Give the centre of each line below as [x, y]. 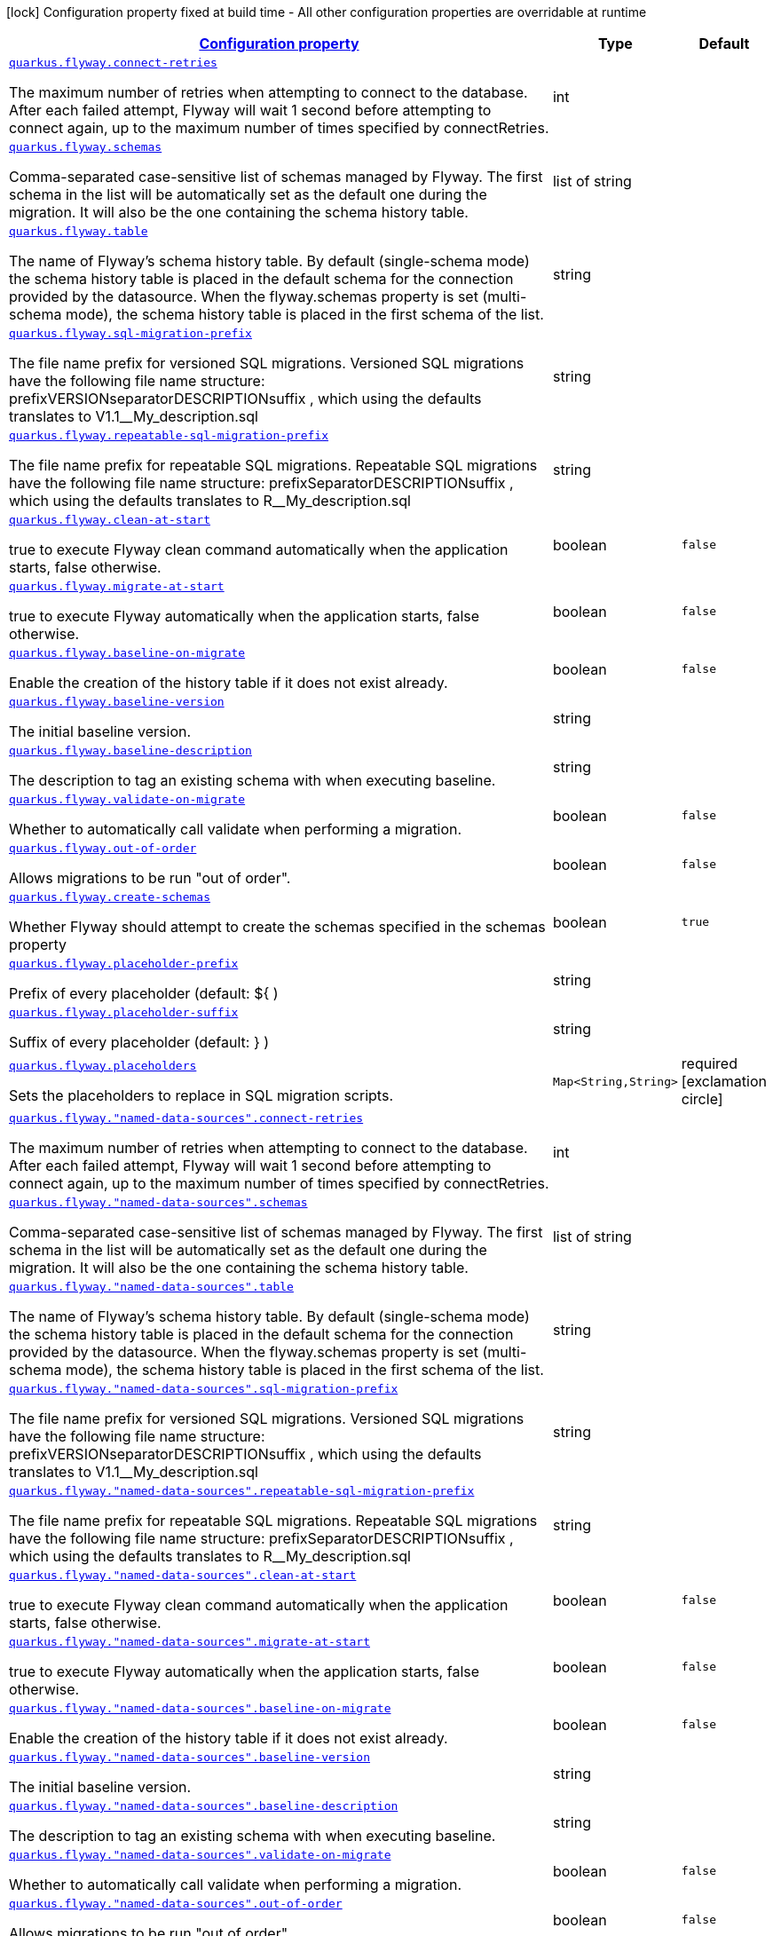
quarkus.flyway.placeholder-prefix [124, 964]
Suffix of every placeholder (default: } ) [139, 1042]
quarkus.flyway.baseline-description [130, 751]
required [709, 1063]
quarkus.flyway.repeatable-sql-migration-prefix [169, 435]
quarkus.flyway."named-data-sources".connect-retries [186, 1118]
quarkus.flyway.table [79, 231]
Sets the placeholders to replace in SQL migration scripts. [201, 1095]
